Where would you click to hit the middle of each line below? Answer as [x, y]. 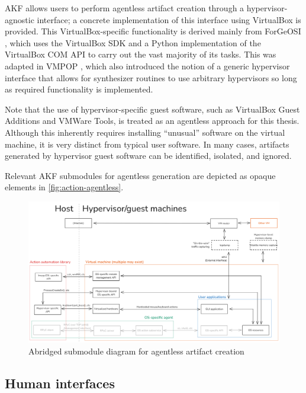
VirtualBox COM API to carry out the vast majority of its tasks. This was [141, 54]
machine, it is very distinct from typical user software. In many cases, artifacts [147, 144]
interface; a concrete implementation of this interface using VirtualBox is [169, 19]
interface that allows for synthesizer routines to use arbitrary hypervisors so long [151, 77]
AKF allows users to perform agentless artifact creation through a [125, 8]
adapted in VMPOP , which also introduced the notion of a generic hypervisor [147, 65]
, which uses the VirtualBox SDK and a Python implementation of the [133, 42]
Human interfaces [60, 383]
